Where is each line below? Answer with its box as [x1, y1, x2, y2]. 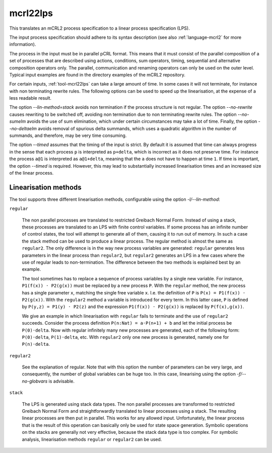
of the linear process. [9, 170, 54, 176]
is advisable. [48, 378, 75, 384]
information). [9, 41, 36, 47]
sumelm [9, 118, 26, 124]
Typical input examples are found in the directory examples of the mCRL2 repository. [9, 71, 186, 78]
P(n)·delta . [22, 341, 50, 347]
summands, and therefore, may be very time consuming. [9, 132, 127, 138]
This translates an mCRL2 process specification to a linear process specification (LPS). [9, 25, 190, 31]
